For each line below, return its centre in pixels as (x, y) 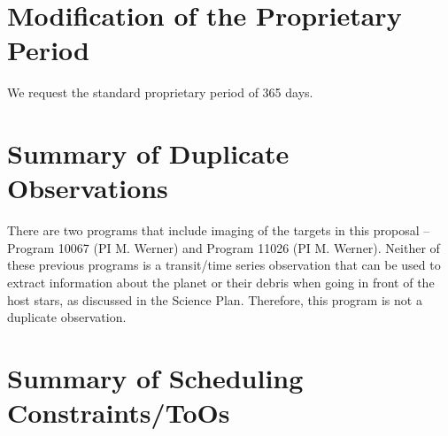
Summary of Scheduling (155, 377)
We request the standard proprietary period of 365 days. (160, 92)
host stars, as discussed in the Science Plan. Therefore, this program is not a (215, 299)
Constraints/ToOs (119, 413)
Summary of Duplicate (148, 153)
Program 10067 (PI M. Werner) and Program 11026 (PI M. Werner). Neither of (224, 247)
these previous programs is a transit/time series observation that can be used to (224, 265)
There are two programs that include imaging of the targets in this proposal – (219, 230)
